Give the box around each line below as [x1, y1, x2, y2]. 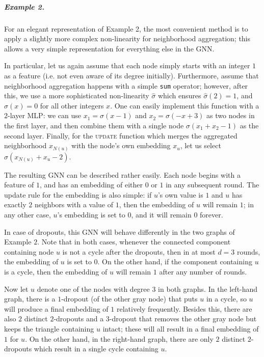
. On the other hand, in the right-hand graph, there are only [25, 333, 214, 344]
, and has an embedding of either [40, 179, 143, 190]
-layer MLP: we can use [8, 110, 81, 121]
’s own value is [157, 189, 203, 200]
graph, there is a [4, 293, 56, 304]
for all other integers [40, 100, 104, 111]
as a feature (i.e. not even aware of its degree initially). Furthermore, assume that [4, 70, 259, 80]
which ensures [157, 90, 201, 101]
